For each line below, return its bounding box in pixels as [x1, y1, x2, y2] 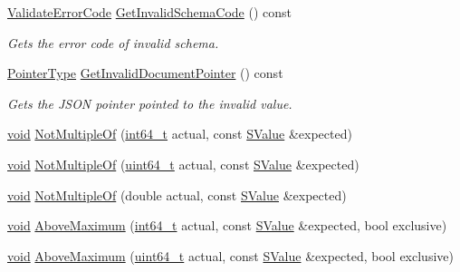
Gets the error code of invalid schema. [7, 33, 219, 52]
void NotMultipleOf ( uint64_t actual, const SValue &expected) [7, 154, 359, 173]
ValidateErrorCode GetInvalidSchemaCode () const [7, 3, 292, 21]
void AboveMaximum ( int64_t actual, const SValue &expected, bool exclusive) [7, 216, 447, 235]
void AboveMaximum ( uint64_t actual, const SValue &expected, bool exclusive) [7, 246, 454, 265]
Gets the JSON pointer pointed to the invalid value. [7, 93, 292, 112]
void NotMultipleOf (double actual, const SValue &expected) [7, 185, 347, 204]
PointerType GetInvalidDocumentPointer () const [7, 63, 283, 83]
